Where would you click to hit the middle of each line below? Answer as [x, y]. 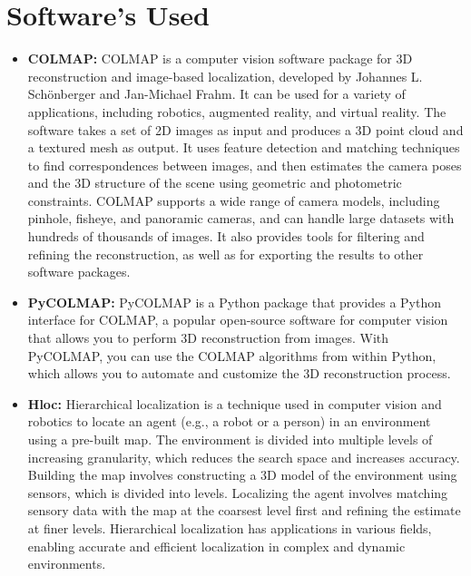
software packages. [79, 272]
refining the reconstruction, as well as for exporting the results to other [226, 254]
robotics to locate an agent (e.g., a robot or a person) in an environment [229, 421]
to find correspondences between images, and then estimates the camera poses [245, 165]
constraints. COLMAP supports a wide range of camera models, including [234, 200]
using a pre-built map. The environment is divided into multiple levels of [230, 439]
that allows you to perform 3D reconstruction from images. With [208, 338]
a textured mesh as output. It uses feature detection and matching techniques [244, 147]
